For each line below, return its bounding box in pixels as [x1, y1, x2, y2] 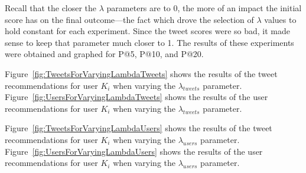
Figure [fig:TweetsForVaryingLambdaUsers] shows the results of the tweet [5, 122, 272, 134]
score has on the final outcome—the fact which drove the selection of [5, 13, 254, 25]
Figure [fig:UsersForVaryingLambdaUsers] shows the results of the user [5, 145, 263, 157]
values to [264, 13, 297, 25]
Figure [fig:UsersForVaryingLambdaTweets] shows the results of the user [5, 91, 268, 103]
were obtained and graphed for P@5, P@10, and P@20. [5, 48, 204, 60]
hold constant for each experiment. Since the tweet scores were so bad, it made [5, 25, 290, 37]
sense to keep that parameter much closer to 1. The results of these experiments [5, 36, 294, 48]
